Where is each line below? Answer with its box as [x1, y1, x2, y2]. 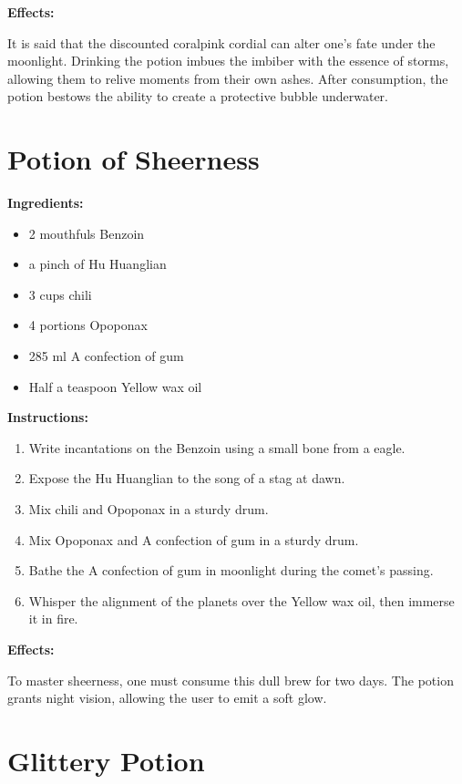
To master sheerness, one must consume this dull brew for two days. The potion [7, 670, 454, 689]
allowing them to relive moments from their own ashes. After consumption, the [7, 68, 448, 88]
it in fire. [28, 609, 78, 628]
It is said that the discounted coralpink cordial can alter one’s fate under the [7, 33, 436, 52]
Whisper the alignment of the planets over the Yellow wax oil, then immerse [28, 591, 455, 610]
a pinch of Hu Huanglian [28, 254, 167, 273]
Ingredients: [7, 193, 84, 212]
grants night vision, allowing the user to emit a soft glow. [7, 688, 327, 707]
